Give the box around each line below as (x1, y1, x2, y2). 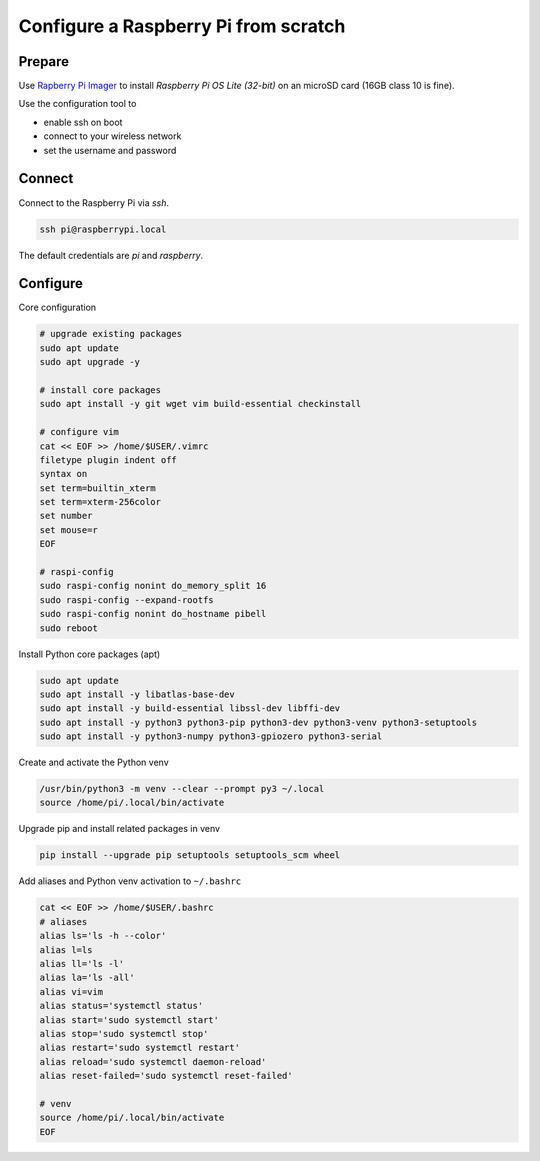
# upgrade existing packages (39, 328, 183, 340)
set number (39, 510, 93, 522)
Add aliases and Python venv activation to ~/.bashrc (18, 875, 242, 887)
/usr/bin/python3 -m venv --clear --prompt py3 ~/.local (39, 783, 325, 795)
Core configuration (18, 301, 97, 314)
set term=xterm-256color (39, 496, 162, 508)
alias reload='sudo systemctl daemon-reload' (39, 1056, 267, 1067)
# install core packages (39, 384, 162, 395)
